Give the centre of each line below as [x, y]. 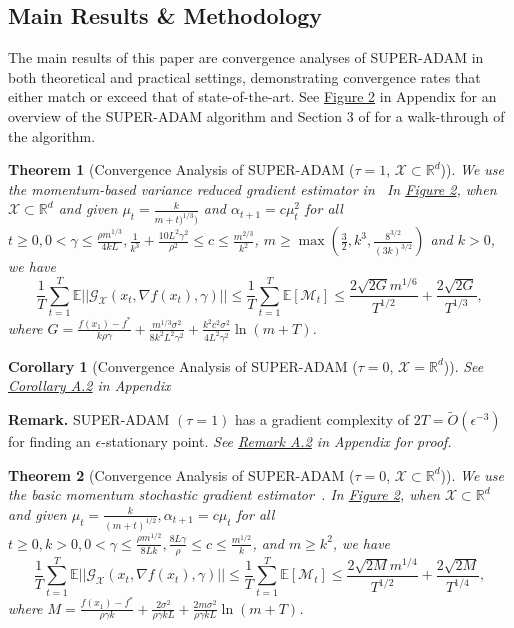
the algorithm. [52, 135]
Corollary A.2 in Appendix [89, 385]
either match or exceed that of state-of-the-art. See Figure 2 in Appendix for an [252, 96]
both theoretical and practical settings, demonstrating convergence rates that [244, 76]
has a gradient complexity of [322, 419]
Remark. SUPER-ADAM [89, 419]
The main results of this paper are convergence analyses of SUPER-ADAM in [246, 57]
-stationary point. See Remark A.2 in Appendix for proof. [276, 441]
